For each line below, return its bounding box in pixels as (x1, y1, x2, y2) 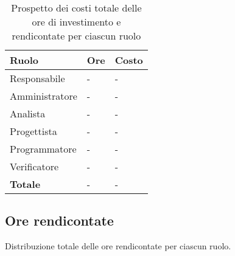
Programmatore (10, 142, 77, 156)
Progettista (10, 124, 57, 138)
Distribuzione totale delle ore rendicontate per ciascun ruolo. (5, 240, 231, 252)
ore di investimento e (32, 15, 121, 29)
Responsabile (10, 71, 65, 85)
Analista (10, 106, 46, 120)
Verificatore (10, 159, 59, 173)
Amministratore (10, 89, 77, 103)
